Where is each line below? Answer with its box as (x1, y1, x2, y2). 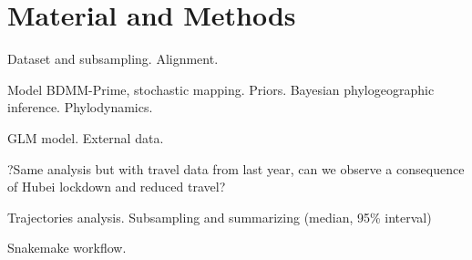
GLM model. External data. (7, 128, 164, 147)
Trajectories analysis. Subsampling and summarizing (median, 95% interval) (7, 207, 432, 226)
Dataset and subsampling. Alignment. (7, 49, 219, 68)
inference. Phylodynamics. (7, 98, 153, 117)
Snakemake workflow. (7, 238, 127, 257)
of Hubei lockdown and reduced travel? (7, 177, 226, 196)
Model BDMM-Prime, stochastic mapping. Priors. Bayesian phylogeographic (7, 79, 435, 99)
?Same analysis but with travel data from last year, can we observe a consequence (7, 159, 465, 178)
